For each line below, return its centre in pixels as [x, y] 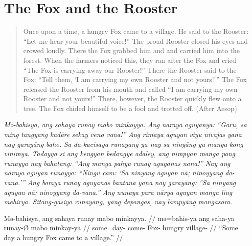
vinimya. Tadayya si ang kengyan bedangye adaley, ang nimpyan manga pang [120, 153]
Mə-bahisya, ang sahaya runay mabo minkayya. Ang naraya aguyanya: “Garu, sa [126, 124]
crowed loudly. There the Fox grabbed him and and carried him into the [131, 50]
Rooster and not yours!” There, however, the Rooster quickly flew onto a [132, 98]
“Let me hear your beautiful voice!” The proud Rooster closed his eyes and [136, 41]
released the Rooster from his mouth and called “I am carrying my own [130, 89]
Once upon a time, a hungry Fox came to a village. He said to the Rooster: [136, 31]
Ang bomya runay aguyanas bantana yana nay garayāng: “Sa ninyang [132, 182]
